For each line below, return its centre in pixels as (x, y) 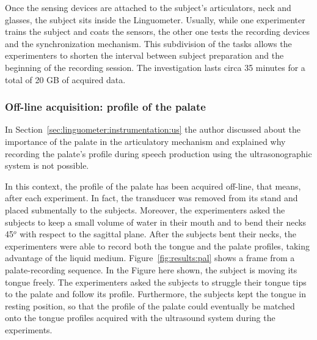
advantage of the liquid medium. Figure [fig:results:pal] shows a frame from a (150, 258)
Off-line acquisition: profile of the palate (105, 107)
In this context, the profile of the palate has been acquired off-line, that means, (153, 186)
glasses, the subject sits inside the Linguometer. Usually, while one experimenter (155, 19)
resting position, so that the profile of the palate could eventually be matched (150, 305)
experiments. (29, 329)
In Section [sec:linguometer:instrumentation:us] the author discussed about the (153, 129)
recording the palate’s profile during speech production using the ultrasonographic (158, 153)
